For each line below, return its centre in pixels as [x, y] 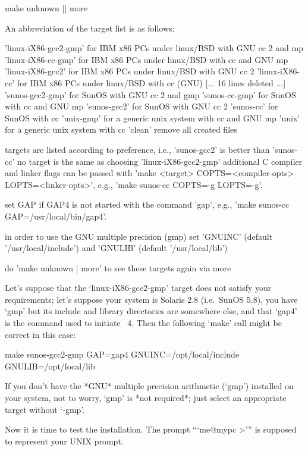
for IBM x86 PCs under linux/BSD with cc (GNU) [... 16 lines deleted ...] [151, 82]
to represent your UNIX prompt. [64, 441]
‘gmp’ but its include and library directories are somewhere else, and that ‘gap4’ [151, 311]
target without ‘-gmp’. [45, 409]
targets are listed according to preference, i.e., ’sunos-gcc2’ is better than [137, 149]
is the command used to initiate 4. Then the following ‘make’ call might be [144, 323]
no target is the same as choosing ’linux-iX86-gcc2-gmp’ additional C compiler [160, 161]
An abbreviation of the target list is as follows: [90, 28]
